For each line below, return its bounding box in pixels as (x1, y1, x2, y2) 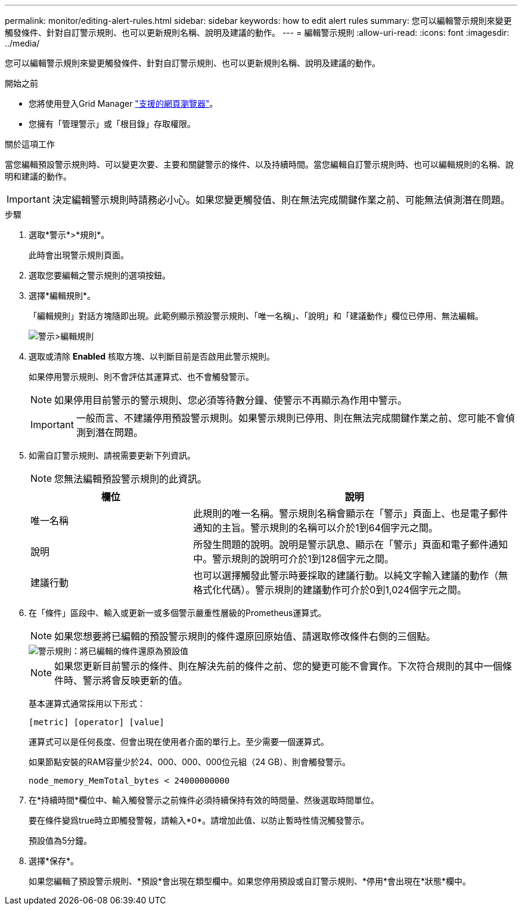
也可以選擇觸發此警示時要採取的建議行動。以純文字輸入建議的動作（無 (193, 569, 508, 581)
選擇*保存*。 (29, 856, 79, 866)
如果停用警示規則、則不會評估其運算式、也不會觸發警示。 (29, 372, 254, 382)
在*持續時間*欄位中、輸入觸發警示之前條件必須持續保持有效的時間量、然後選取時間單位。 (29, 795, 380, 805)
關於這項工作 (5, 139, 55, 149)
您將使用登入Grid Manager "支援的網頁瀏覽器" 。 (29, 98, 218, 109)
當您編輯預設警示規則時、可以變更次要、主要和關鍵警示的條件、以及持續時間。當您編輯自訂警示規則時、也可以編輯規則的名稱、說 (5, 159, 514, 169)
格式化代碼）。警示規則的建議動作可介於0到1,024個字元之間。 (193, 584, 467, 596)
